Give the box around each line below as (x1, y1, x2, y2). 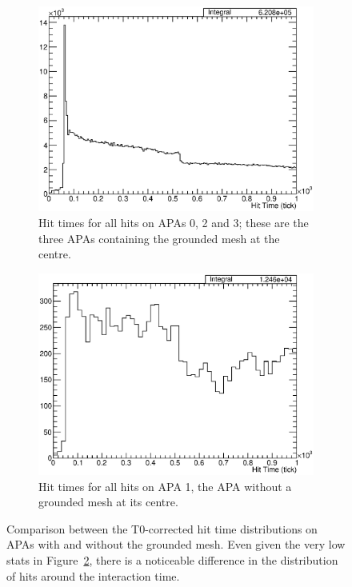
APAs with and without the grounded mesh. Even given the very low (6, 536, 346, 553)
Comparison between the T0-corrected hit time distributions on (6, 520, 318, 537)
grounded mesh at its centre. (38, 493, 178, 510)
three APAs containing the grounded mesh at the (38, 230, 280, 246)
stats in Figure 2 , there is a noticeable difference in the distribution (6, 551, 338, 568)
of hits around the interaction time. (6, 567, 180, 584)
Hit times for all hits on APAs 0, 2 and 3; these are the (38, 214, 309, 230)
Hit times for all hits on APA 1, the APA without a (38, 477, 292, 494)
